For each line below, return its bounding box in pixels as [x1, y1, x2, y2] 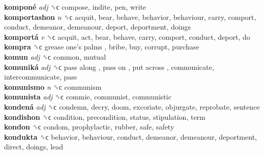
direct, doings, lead [4, 141, 64, 152]
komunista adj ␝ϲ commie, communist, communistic [4, 91, 171, 102]
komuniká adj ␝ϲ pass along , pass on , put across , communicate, [4, 61, 214, 72]
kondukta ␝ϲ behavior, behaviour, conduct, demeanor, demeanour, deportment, [4, 131, 257, 142]
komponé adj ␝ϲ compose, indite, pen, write [4, 2, 146, 12]
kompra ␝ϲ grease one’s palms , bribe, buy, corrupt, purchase [4, 41, 199, 52]
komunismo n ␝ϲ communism [4, 81, 102, 92]
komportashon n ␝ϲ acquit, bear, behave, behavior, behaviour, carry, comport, [4, 11, 256, 22]
